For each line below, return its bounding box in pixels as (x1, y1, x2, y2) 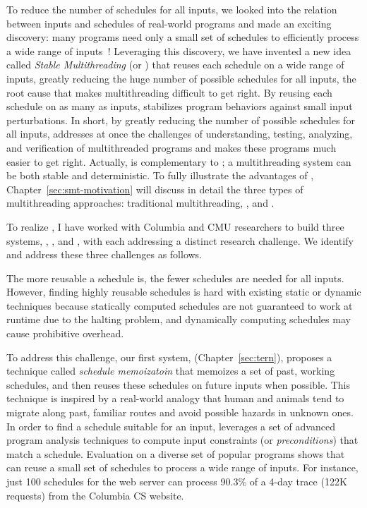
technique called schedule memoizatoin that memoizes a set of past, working (6, 363, 335, 378)
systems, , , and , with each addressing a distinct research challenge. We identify (6, 233, 354, 248)
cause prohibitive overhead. (6, 326, 124, 341)
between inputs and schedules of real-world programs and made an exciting (6, 16, 332, 30)
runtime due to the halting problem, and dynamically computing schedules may (6, 312, 351, 327)
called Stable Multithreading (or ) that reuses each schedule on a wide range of (6, 57, 344, 72)
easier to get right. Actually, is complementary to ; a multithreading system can (6, 154, 351, 169)
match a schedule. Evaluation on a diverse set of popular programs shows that (6, 446, 345, 461)
